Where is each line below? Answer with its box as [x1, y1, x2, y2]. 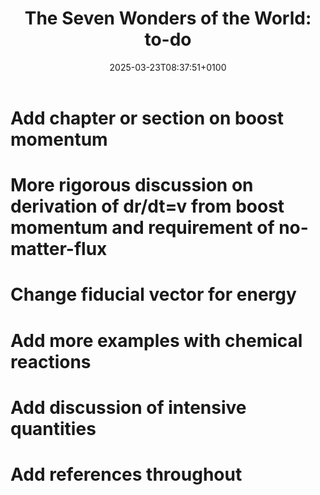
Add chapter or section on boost [10, 107, 284, 129]
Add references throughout [10, 463, 243, 486]
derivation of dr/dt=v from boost [10, 195, 285, 218]
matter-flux [10, 238, 108, 261]
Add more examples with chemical [10, 329, 303, 352]
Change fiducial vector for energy [10, 283, 297, 306]
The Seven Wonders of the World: [24, 7, 312, 30]
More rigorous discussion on [10, 174, 254, 197]
